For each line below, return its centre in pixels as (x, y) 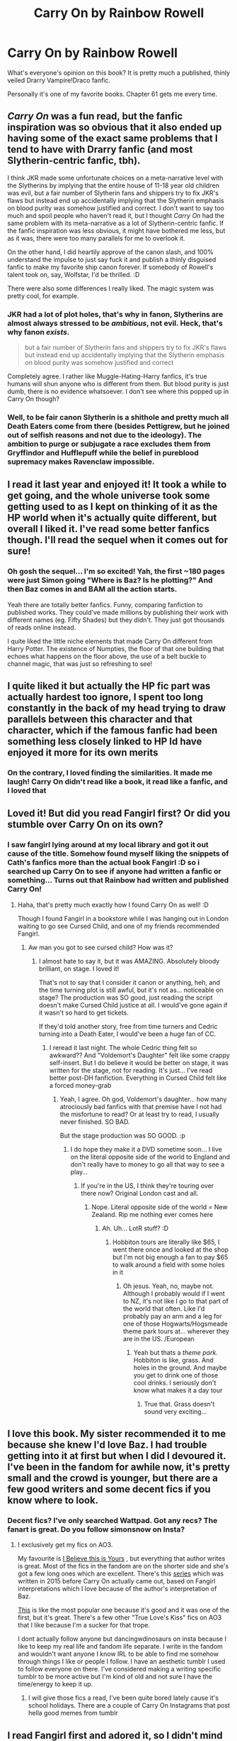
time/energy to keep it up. (55, 1684)
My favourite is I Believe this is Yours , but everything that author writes (121, 1559)
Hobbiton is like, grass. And (173, 1360)
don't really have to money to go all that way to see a (148, 1164)
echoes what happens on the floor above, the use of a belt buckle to (107, 656)
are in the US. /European (158, 1338)
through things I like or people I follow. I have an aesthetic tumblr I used (121, 1661)
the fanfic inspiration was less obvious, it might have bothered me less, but (116, 230)
